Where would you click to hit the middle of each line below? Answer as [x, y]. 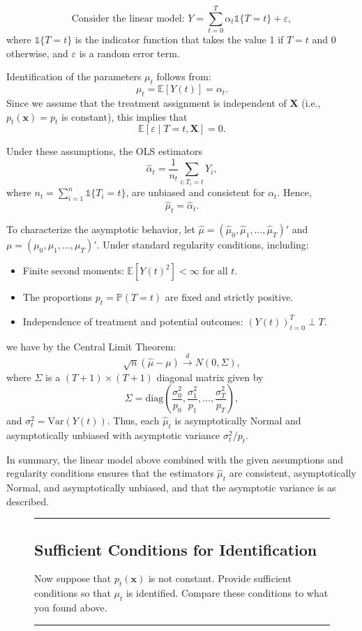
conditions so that [73, 593]
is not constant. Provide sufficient [220, 578]
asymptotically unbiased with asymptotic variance [113, 435]
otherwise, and [37, 53]
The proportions [58, 297]
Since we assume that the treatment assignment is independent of [146, 102]
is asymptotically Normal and [238, 421]
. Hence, [294, 192]
